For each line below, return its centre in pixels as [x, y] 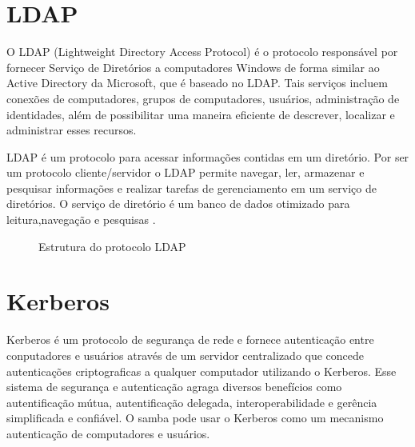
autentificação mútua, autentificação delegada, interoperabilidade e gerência [192, 402]
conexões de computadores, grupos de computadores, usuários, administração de [203, 98]
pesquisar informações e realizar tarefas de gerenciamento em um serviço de [192, 188]
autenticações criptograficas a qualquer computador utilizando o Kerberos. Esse [202, 371]
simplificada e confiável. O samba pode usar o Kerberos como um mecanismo [195, 418]
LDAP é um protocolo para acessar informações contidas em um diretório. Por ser [208, 156]
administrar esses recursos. [72, 130]
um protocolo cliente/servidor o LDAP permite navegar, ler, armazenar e [186, 172]
